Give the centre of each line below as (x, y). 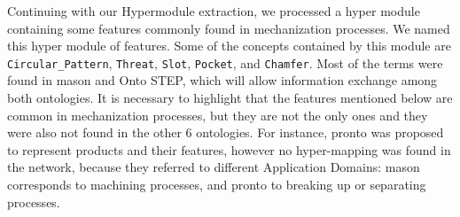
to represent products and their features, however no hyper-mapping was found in (229, 149)
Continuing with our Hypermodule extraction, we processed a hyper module (214, 11)
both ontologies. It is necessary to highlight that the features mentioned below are (230, 98)
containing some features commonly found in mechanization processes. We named (229, 28)
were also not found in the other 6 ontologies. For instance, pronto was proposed (226, 132)
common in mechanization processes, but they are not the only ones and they (218, 115)
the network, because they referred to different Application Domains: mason (214, 167)
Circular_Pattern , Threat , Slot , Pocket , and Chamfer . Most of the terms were (225, 62)
